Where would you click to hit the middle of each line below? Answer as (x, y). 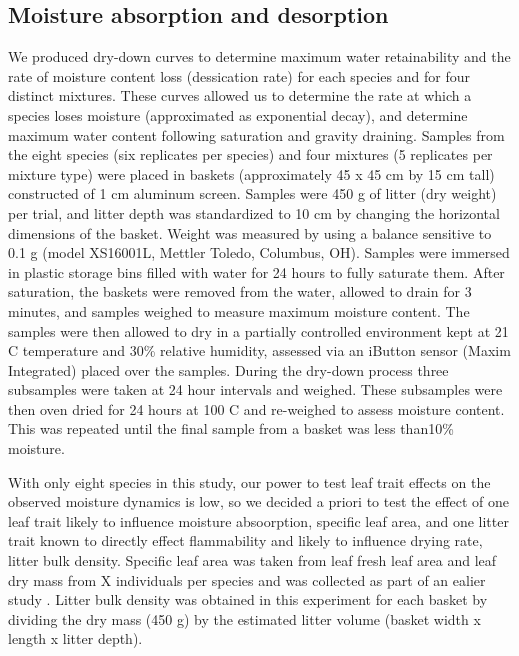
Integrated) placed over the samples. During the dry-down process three (228, 369)
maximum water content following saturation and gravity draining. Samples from (256, 134)
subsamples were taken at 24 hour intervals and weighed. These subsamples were (255, 389)
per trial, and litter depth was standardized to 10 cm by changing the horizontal (254, 212)
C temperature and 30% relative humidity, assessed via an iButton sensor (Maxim (259, 350)
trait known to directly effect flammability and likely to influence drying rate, (245, 540)
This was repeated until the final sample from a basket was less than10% (231, 428)
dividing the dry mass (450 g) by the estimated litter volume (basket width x (244, 618)
